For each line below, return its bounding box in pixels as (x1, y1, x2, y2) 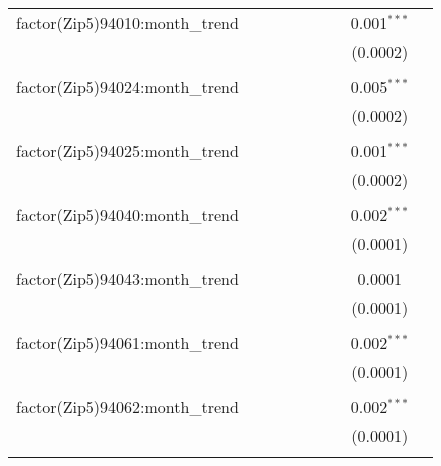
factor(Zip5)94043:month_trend (16, 267, 239, 290)
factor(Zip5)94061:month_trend (16, 331, 239, 354)
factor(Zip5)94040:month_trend (16, 203, 239, 226)
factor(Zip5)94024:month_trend (16, 75, 239, 98)
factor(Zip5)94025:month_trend (16, 139, 239, 162)
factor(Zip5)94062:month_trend (16, 395, 239, 418)
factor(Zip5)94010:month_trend (16, 11, 239, 34)
